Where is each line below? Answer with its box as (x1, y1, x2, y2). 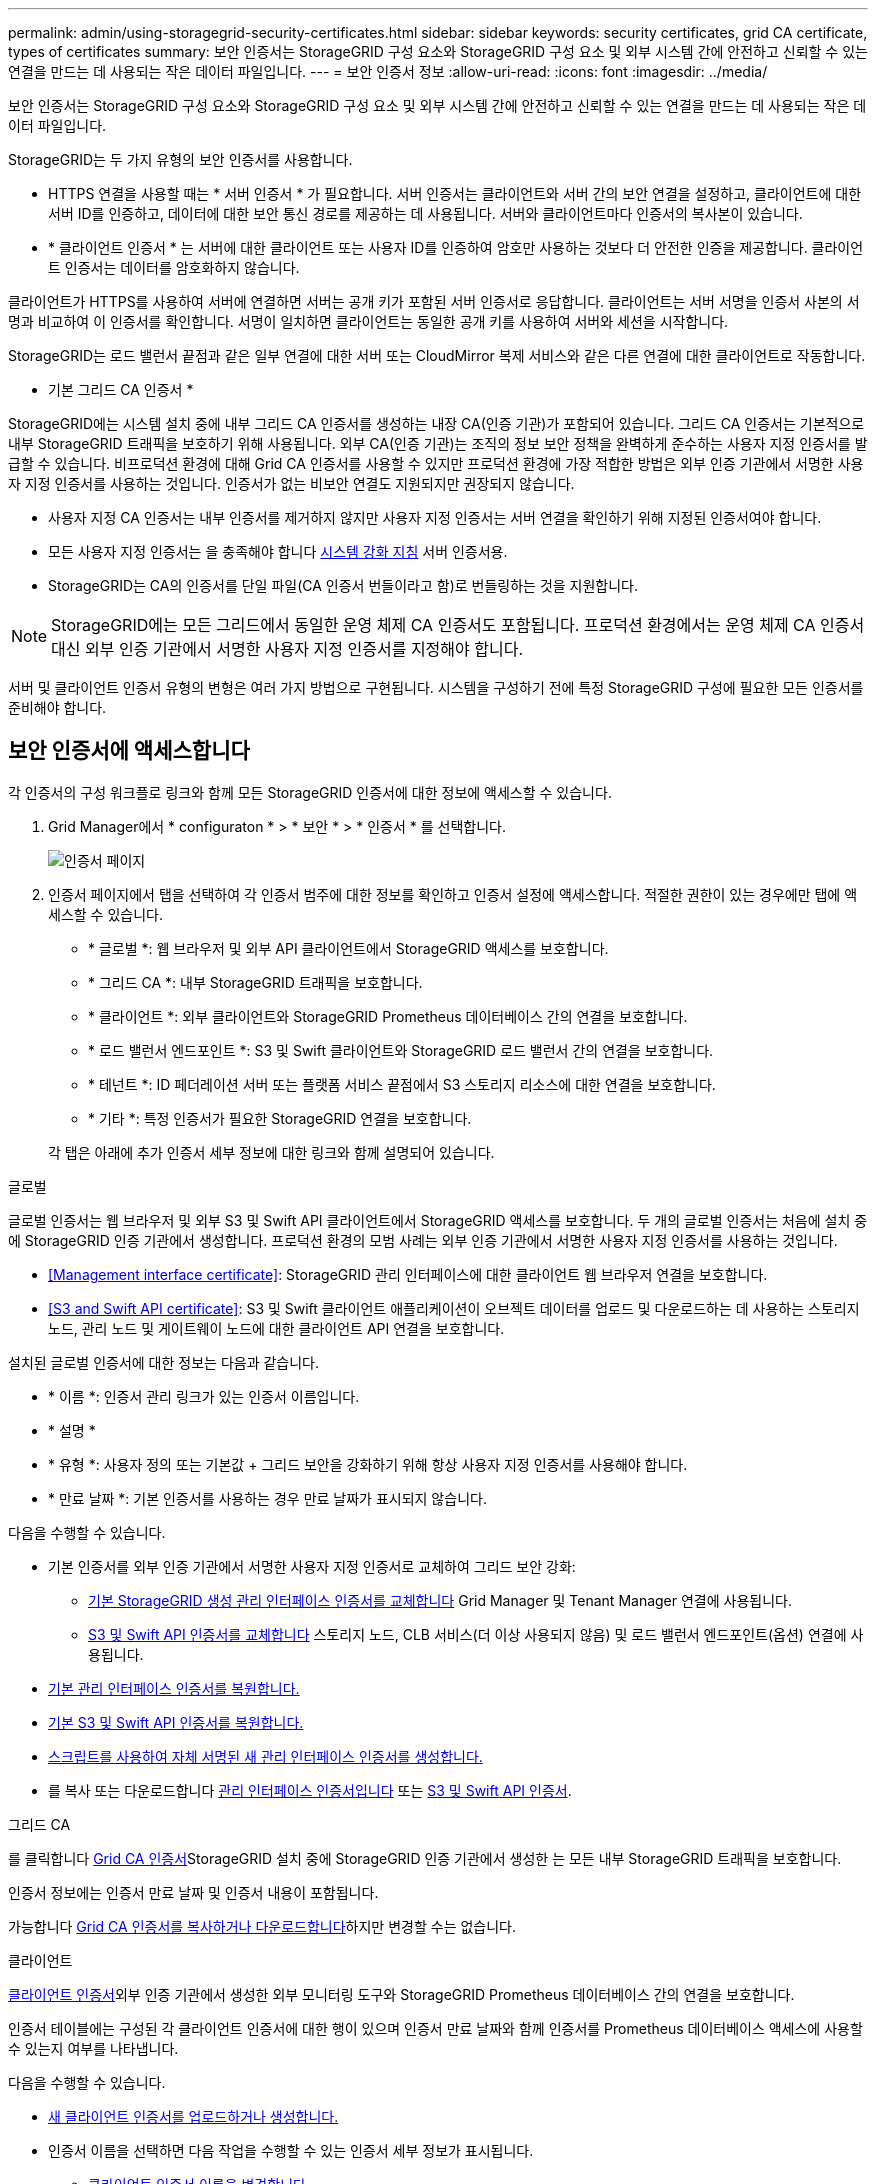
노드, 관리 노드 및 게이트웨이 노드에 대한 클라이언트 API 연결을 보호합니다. (48, 1319, 505, 1337)
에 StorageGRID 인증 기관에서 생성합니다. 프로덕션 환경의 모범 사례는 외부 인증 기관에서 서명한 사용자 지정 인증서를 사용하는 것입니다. (8, 1231, 838, 1249)
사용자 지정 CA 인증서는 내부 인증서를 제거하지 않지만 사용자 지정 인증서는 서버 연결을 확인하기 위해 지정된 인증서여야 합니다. (48, 509, 822, 526)
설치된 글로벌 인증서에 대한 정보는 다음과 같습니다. (8, 1353, 320, 1371)
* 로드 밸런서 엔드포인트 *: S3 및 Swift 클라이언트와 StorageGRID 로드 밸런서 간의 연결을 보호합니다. (88, 1041, 714, 1059)
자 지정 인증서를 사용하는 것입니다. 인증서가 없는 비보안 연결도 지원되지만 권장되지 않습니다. (8, 475, 575, 492)
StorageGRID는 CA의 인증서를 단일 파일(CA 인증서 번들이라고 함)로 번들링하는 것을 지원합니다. (48, 577, 639, 594)
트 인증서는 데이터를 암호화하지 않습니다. (48, 259, 300, 276)
